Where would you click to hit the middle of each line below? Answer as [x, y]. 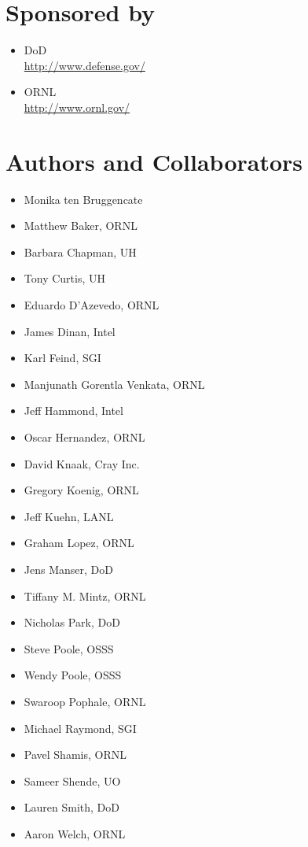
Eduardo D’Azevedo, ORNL [92, 305]
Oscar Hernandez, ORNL [84, 436]
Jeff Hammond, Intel [73, 411]
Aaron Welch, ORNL [75, 833]
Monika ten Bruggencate [83, 199]
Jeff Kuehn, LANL [69, 516]
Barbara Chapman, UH [80, 252]
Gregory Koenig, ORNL [81, 490]
